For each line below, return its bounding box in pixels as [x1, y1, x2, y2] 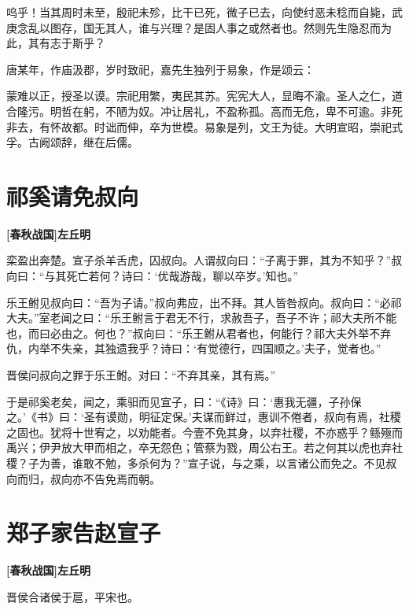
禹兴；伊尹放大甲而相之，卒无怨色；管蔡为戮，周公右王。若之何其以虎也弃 [6, 439, 392, 456]
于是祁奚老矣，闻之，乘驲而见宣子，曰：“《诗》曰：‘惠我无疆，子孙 [6, 393, 351, 409]
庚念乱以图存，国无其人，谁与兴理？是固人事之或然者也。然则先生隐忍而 [6, 19, 381, 35]
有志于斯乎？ [39, 35, 105, 51]
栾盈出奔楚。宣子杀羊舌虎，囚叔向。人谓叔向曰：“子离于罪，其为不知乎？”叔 [6, 252, 403, 268]
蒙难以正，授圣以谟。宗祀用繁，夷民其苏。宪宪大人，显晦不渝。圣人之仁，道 [6, 87, 403, 104]
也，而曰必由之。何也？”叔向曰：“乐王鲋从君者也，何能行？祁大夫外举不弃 [6, 324, 392, 341]
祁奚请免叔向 [6, 179, 139, 212]
